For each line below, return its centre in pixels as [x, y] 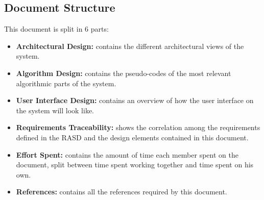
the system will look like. [55, 110]
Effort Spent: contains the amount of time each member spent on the [127, 154]
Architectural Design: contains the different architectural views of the [130, 46]
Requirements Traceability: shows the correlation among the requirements [138, 127]
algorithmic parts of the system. [66, 83]
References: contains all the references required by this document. [122, 192]
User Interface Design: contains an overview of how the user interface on [135, 100]
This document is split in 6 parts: [56, 29]
